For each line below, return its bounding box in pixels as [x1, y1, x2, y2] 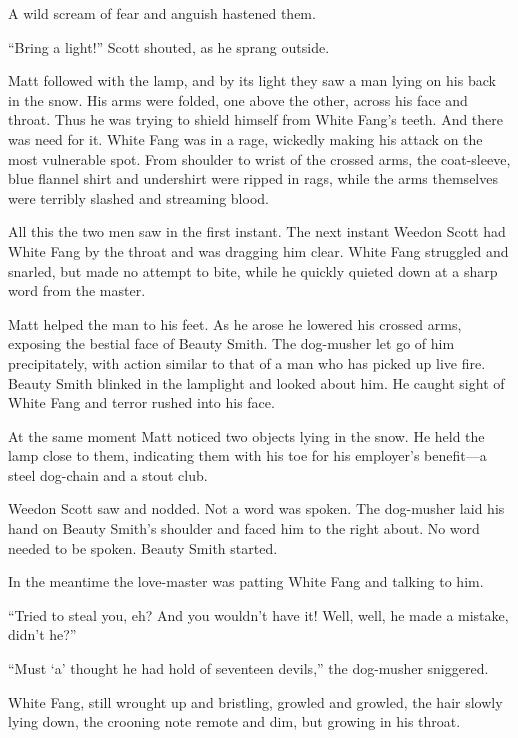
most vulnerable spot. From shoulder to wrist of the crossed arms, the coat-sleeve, [8, 148, 511, 169]
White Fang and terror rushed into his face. [8, 392, 275, 413]
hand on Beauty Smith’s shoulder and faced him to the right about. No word [8, 518, 480, 539]
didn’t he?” [8, 624, 77, 645]
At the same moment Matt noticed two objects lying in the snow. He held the [8, 425, 485, 446]
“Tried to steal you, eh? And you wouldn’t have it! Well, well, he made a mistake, [8, 604, 509, 625]
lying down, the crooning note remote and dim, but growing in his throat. [8, 711, 461, 732]
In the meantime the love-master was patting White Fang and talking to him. [8, 571, 484, 592]
